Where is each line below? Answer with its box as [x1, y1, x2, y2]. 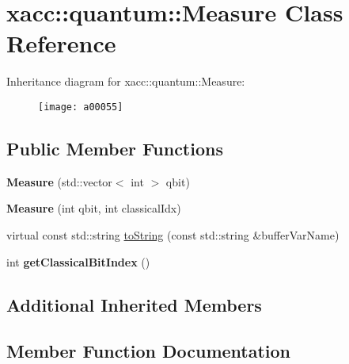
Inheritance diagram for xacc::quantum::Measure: [6, 73, 245, 90]
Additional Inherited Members [6, 292, 262, 316]
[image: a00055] [38, 101, 123, 113]
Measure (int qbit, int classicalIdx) [6, 200, 181, 216]
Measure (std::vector [6, 173, 112, 190]
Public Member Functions [6, 136, 223, 160]
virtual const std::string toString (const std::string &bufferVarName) [6, 226, 340, 243]
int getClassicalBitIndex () [6, 253, 150, 270]
